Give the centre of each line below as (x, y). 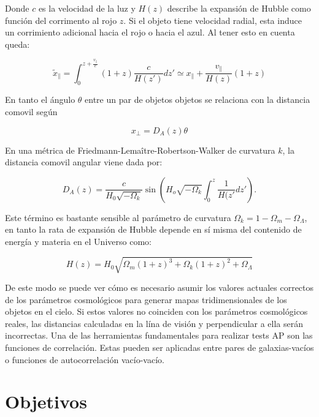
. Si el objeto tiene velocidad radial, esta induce (213, 20)
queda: (17, 44)
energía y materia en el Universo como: (78, 241)
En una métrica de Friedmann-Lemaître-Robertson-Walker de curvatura (140, 150)
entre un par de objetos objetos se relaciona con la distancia (198, 100)
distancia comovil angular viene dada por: (84, 162)
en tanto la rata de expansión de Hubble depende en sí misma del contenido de (153, 229)
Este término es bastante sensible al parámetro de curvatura (118, 217)
